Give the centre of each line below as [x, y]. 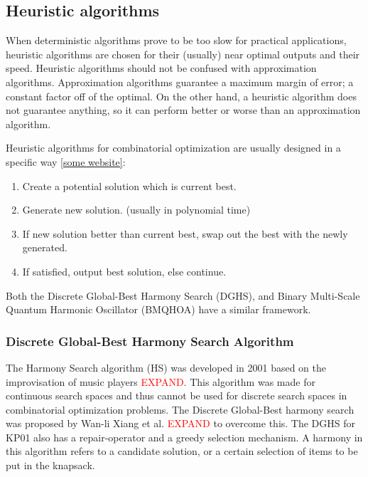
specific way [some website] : [66, 161]
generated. [45, 247]
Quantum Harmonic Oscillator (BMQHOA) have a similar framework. [158, 309]
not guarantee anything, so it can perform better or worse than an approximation [183, 110]
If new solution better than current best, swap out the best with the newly [185, 233]
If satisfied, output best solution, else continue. [124, 271]
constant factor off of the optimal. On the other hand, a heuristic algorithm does [181, 96]
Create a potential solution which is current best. [129, 185]
